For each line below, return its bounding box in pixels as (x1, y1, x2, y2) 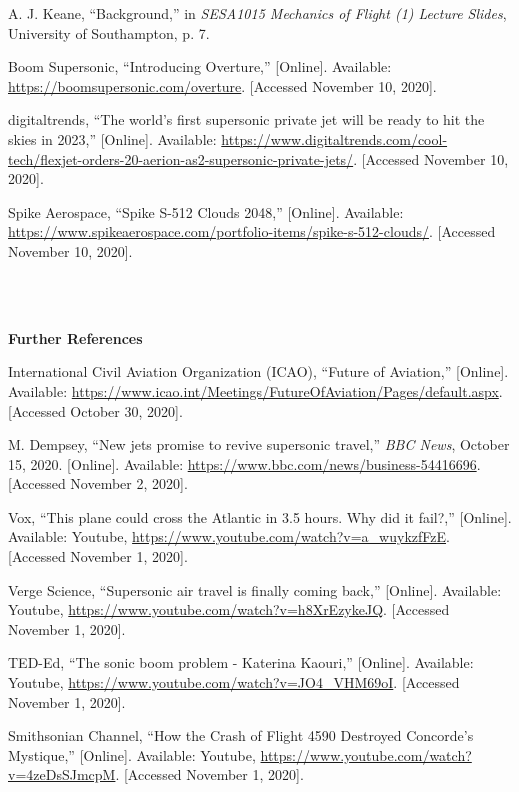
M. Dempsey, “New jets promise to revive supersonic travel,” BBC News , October (8, 434, 510, 455)
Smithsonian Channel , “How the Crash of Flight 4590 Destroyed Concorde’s (8, 725, 474, 746)
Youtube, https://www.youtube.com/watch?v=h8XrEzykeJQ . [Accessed (8, 599, 450, 620)
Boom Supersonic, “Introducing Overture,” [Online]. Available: (8, 56, 392, 77)
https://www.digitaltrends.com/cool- (221, 128, 448, 149)
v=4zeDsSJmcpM (8, 764, 116, 785)
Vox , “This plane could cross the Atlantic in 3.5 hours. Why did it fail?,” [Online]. (8, 506, 512, 527)
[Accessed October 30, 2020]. (8, 400, 183, 421)
